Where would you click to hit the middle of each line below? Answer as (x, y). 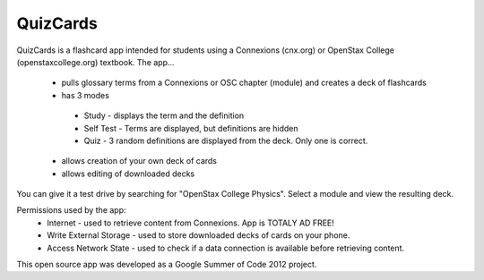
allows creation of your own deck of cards (139, 161)
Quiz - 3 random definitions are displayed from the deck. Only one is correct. (226, 140)
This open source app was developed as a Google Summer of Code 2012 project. (167, 265)
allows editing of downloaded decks (128, 174)
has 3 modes (85, 95)
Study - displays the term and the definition (164, 115)
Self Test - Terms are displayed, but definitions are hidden (191, 128)
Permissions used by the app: (71, 210)
